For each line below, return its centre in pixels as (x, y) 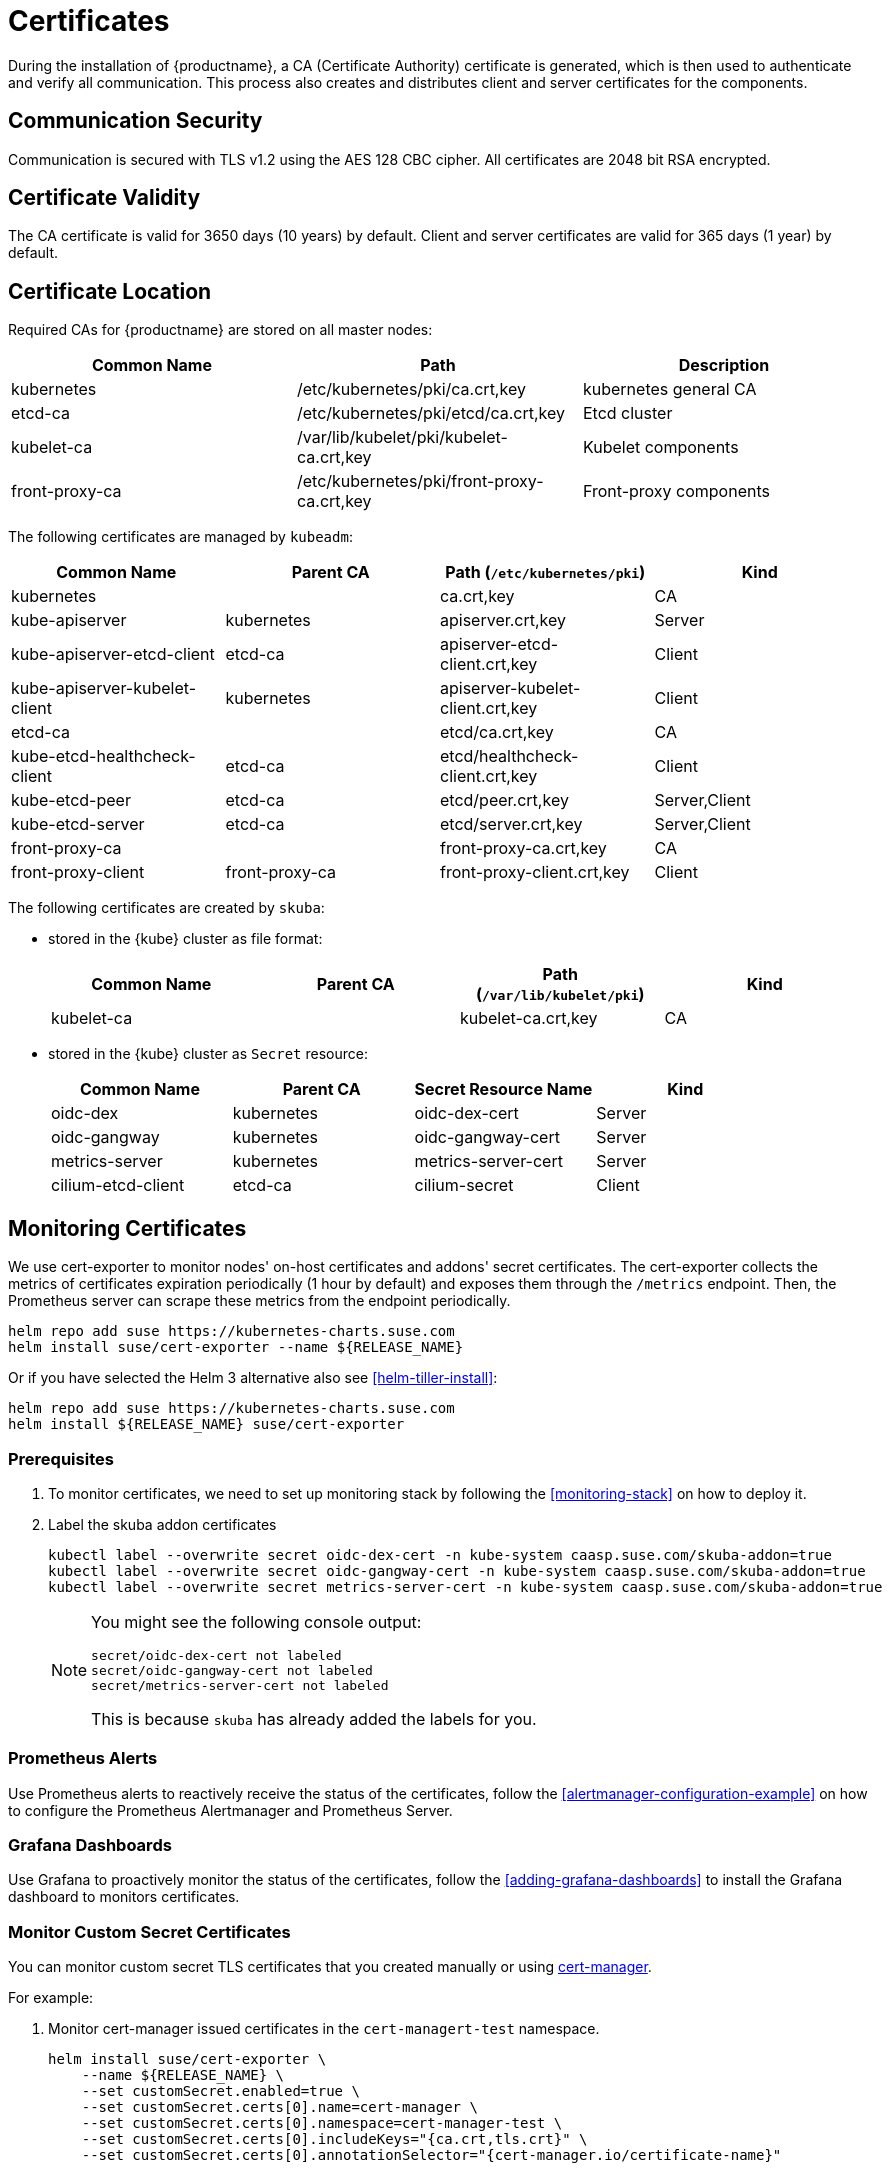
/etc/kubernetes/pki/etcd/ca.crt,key (431, 413)
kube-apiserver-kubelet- (104, 688)
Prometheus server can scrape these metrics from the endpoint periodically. (259, 1301)
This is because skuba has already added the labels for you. (314, 1718)
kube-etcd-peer (71, 800)
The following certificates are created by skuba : (166, 908)
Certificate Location (110, 291)
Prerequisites (61, 1458)
